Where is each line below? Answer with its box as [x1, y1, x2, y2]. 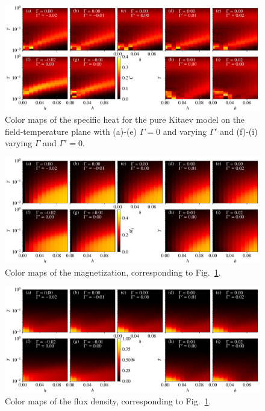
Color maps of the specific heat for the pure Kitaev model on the [5, 113, 245, 125]
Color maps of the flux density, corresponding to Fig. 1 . [5, 395, 211, 407]
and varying [163, 125, 207, 137]
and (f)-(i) [220, 125, 258, 137]
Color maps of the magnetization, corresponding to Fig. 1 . [5, 265, 221, 278]
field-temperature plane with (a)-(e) [5, 125, 137, 137]
